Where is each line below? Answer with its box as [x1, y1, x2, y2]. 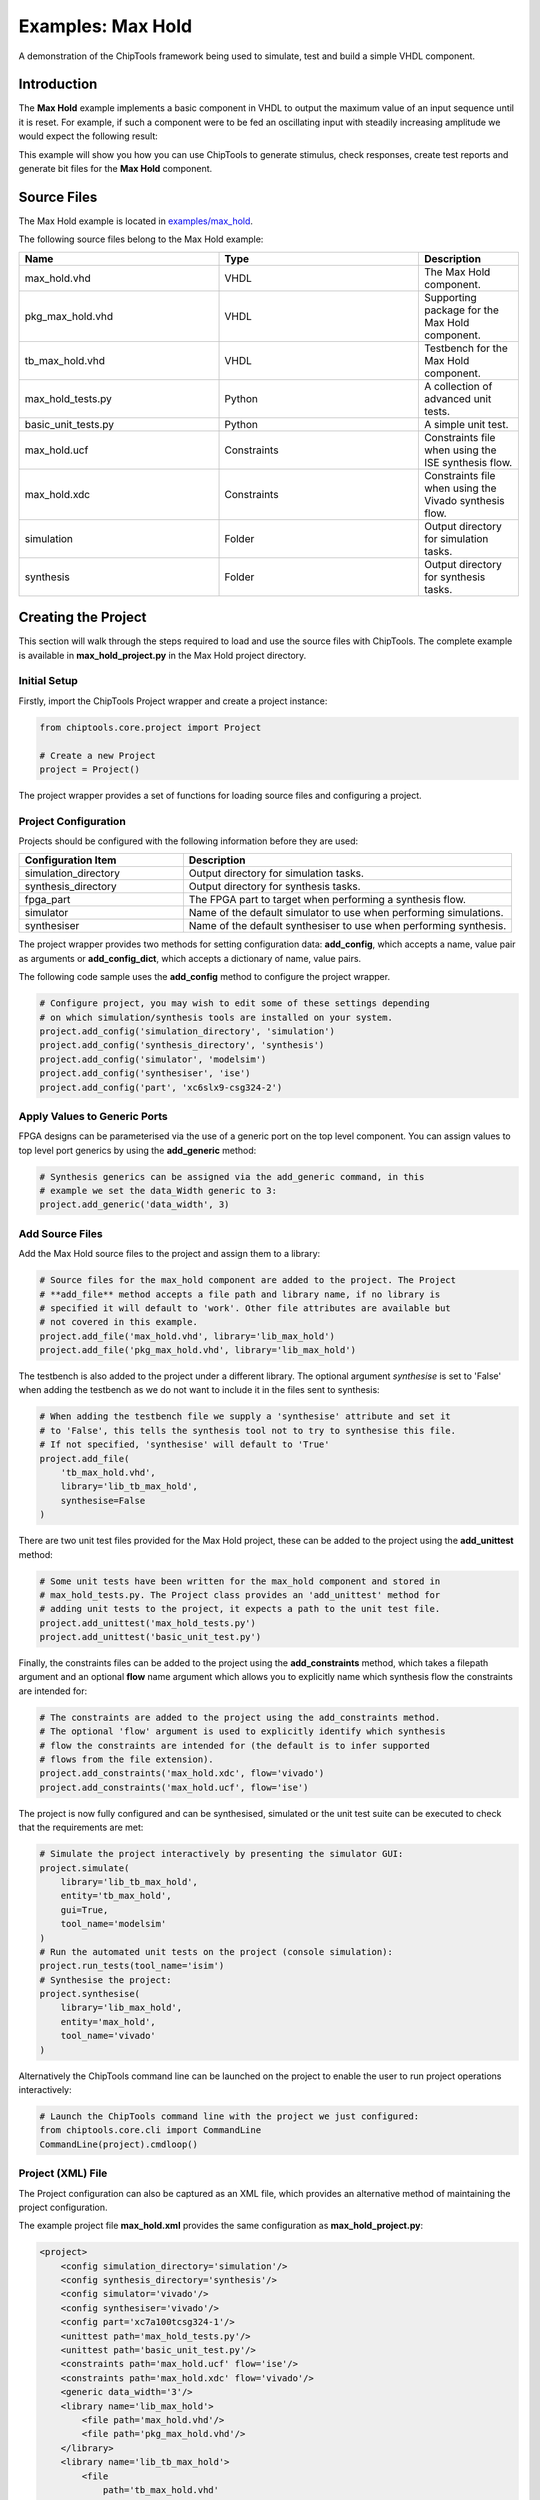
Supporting [423, 290, 477, 304]
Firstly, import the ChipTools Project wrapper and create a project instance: [18, 695, 328, 707]
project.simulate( [39, 1862, 130, 1874]
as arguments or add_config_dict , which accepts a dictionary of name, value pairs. [18, 952, 362, 964]
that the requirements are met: [18, 1821, 144, 1834]
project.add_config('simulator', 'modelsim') [39, 1053, 267, 1065]
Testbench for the [423, 341, 509, 355]
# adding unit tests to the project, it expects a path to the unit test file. [39, 1603, 441, 1615]
